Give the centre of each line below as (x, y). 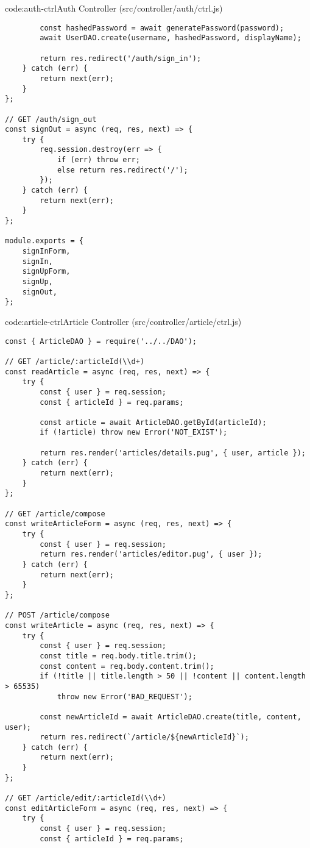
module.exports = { (44, 241)
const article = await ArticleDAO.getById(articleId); (153, 422)
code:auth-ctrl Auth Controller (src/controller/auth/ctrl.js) (114, 8)
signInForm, (46, 251)
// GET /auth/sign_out (51, 119)
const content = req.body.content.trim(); (127, 666)
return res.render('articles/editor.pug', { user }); (151, 554)
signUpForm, (46, 272)
